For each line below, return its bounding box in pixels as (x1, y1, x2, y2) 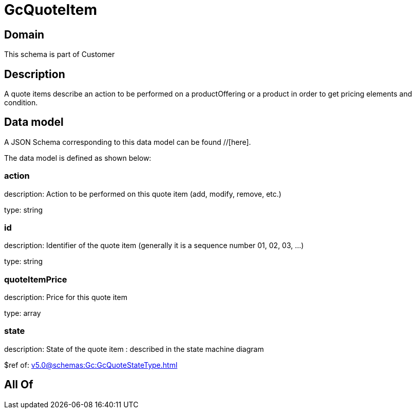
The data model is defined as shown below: (4, 153, 152, 162)
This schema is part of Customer (4, 50, 115, 59)
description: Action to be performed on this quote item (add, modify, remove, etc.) (4, 189, 281, 198)
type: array (4, 309, 41, 318)
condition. (4, 98, 38, 107)
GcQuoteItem (4, 1, 97, 18)
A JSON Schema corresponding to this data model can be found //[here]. (4, 137, 251, 146)
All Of (4, 378, 33, 391)
